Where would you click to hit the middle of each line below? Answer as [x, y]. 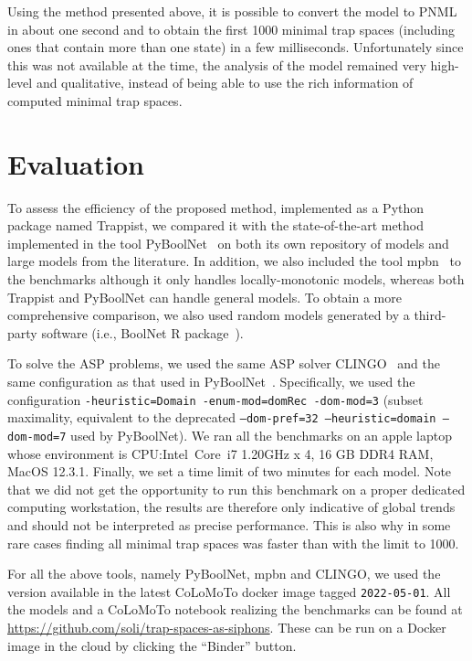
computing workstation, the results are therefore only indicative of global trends [231, 507]
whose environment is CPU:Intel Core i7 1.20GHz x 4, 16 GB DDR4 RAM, [220, 453]
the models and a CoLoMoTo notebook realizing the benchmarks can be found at [235, 609]
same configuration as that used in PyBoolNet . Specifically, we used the [211, 382]
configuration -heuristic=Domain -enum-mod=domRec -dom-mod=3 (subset [215, 399]
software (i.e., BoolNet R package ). [142, 332]
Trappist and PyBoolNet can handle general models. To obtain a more [205, 297]
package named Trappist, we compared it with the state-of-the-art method [216, 225]
